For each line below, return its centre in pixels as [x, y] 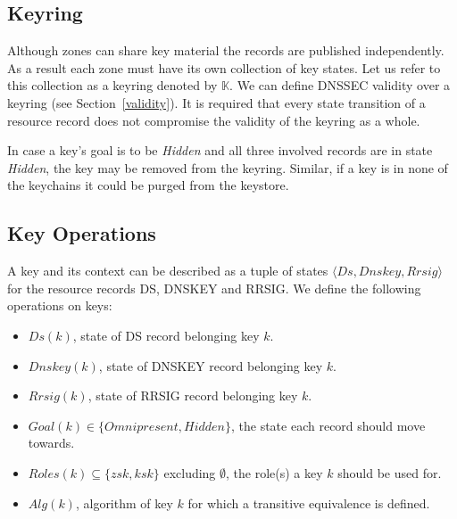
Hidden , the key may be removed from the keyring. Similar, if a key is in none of [228, 167]
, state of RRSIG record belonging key [193, 395]
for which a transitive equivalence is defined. [309, 503]
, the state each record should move [328, 425]
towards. [51, 443]
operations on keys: [60, 305]
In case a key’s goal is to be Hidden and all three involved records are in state [220, 150]
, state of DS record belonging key [166, 335]
